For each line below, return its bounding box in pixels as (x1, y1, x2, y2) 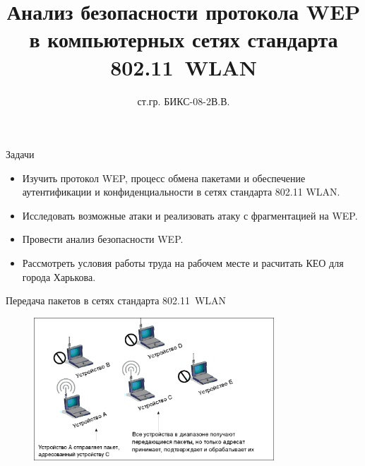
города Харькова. (22, 269, 96, 284)
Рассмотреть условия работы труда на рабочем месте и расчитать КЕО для (22, 256, 344, 270)
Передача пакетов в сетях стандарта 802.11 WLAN (6, 293, 227, 308)
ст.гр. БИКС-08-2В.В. (137, 93, 230, 108)
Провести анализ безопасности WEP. (22, 232, 184, 246)
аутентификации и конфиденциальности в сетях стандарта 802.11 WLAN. (22, 184, 340, 199)
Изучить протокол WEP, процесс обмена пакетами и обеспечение (22, 170, 306, 185)
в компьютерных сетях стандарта (29, 25, 338, 54)
